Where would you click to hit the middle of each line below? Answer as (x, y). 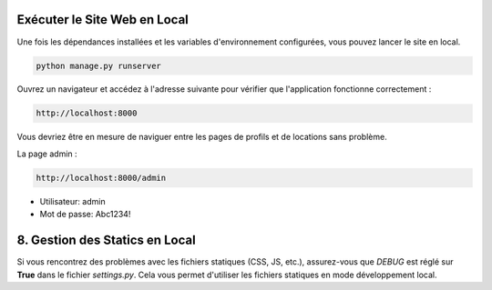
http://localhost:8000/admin (101, 178)
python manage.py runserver (98, 65)
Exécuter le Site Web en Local (102, 20)
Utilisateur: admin (72, 201)
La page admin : (47, 154)
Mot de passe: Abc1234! (85, 215)
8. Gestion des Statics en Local (106, 240)
